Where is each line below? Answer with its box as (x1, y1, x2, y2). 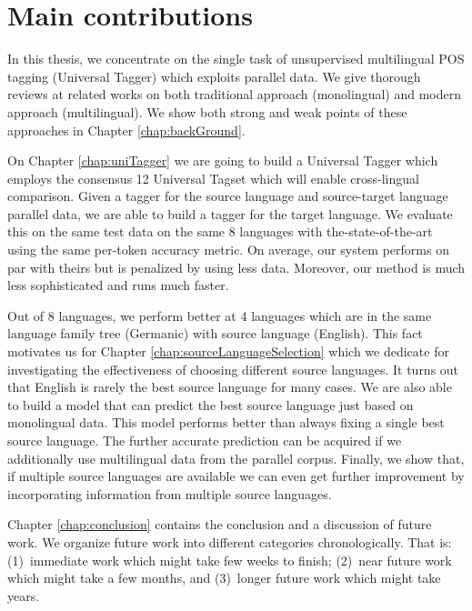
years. (7, 586, 40, 605)
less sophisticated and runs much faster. (7, 275, 229, 295)
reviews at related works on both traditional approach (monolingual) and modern (7, 85, 461, 104)
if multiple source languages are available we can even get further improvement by (7, 466, 465, 486)
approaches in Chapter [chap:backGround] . (7, 120, 246, 139)
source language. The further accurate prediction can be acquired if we (7, 431, 402, 449)
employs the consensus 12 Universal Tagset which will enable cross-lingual (7, 168, 419, 187)
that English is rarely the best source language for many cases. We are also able (7, 377, 452, 396)
